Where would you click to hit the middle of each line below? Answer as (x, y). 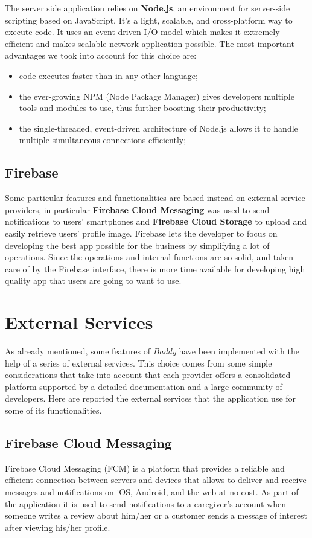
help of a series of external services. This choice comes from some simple (138, 363)
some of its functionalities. (53, 410)
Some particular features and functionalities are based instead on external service (155, 198)
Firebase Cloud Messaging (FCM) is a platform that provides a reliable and (145, 468)
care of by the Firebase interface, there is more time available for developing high (155, 268)
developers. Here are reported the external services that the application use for (151, 398)
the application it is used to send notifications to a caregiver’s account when (145, 503)
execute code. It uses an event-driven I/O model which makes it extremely (142, 32)
